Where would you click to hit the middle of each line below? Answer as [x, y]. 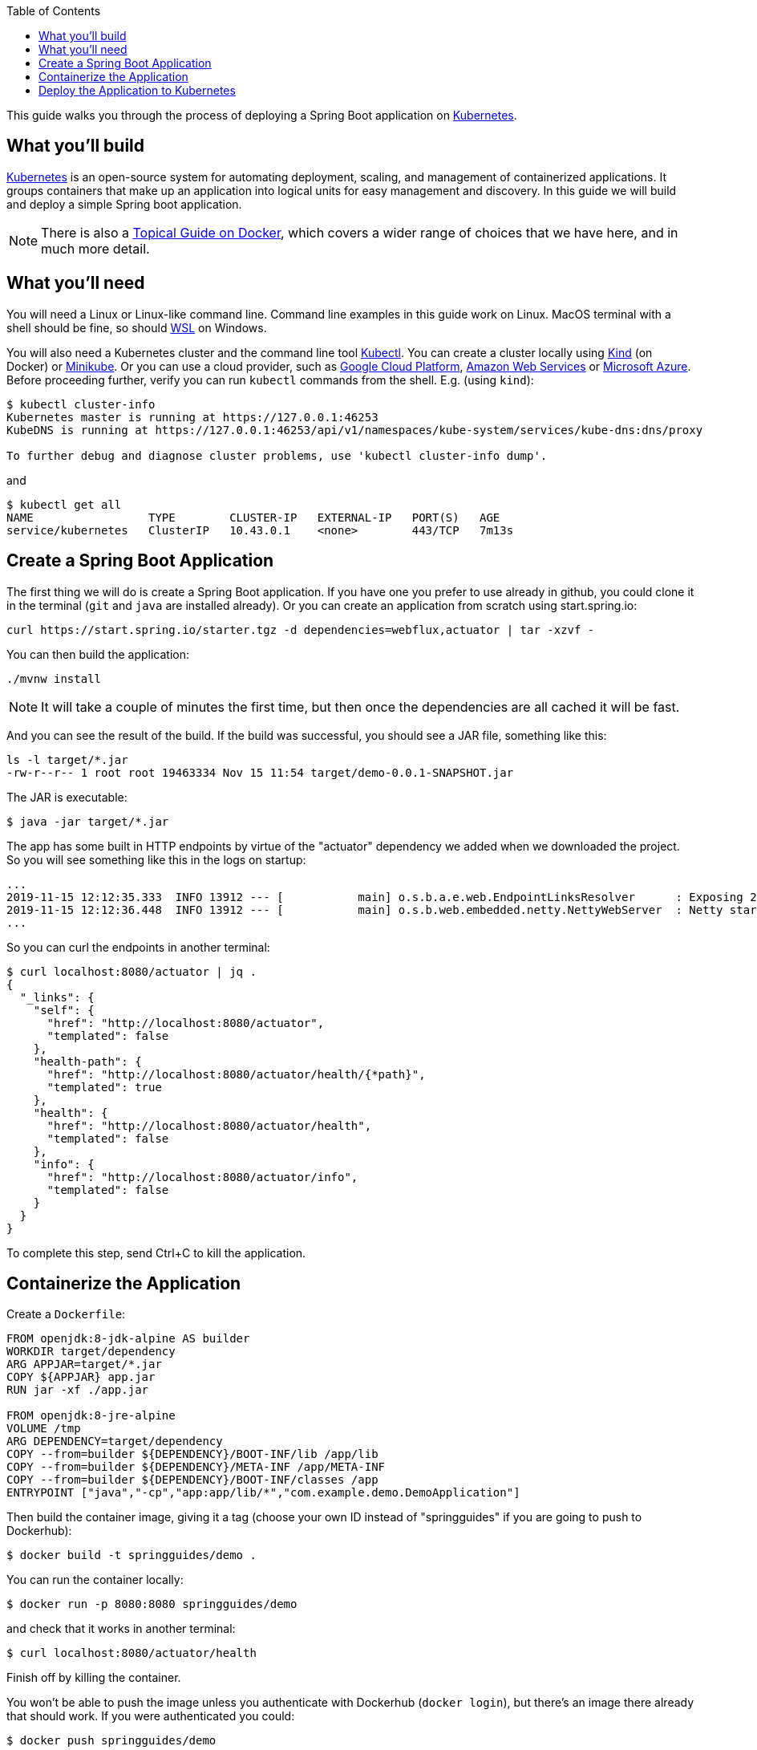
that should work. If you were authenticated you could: [151, 1716]
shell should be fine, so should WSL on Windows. [137, 327]
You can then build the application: [98, 654]
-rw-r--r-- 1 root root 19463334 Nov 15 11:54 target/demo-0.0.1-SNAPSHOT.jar [260, 772]
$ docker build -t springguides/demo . [132, 1555]
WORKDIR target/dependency [91, 1352]
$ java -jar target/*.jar [88, 821]
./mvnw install [54, 678]
